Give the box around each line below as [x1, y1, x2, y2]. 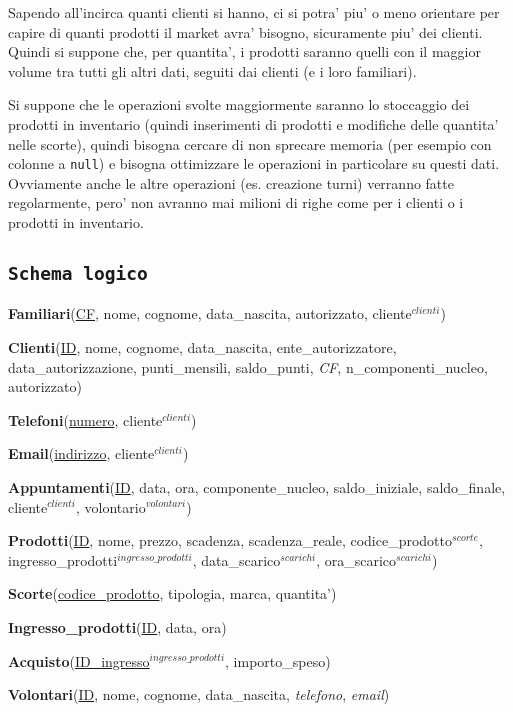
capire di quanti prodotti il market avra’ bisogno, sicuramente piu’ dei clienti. [8, 21, 483, 42]
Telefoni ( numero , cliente [8, 409, 163, 430]
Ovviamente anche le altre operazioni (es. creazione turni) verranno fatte [8, 172, 454, 193]
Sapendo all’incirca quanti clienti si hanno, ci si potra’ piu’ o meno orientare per [8, 2, 500, 22]
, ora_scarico [316, 549, 397, 570]
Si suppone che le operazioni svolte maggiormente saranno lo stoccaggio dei [8, 94, 470, 115]
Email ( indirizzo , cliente [8, 443, 155, 464]
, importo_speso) [225, 650, 331, 671]
